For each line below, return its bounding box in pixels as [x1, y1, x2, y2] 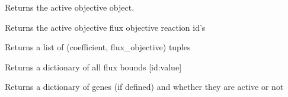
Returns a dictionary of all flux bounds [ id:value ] [5, 60, 182, 73]
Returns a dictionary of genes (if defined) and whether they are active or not [5, 80, 284, 93]
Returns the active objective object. [5, 1, 135, 13]
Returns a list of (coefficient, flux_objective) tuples [5, 41, 191, 53]
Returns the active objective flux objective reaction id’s [5, 21, 206, 33]
